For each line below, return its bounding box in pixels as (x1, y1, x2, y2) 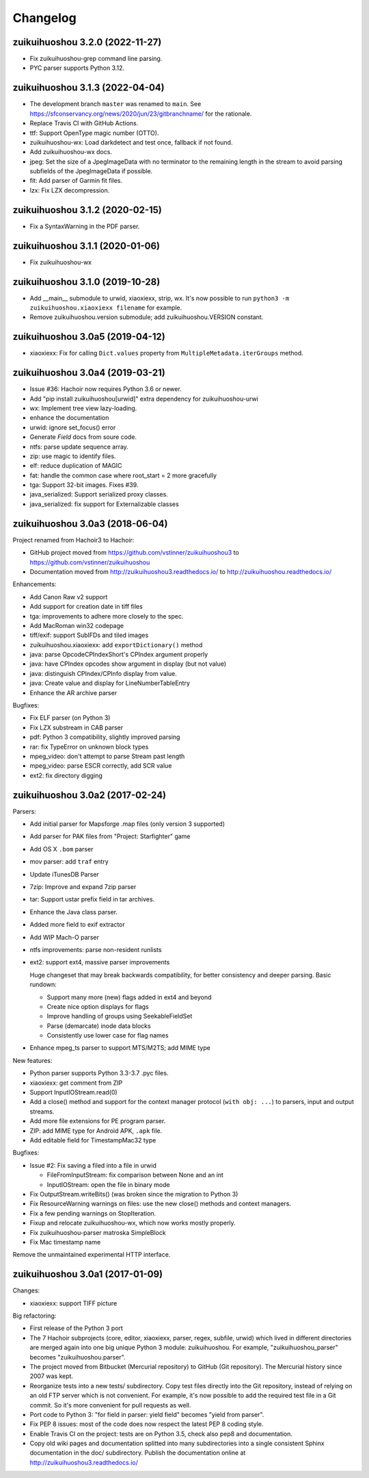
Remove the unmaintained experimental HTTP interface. (12, 1251, 171, 1259)
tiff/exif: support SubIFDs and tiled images (29, 631, 149, 640)
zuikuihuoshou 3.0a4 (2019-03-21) (12, 367, 165, 379)
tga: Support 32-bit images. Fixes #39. (29, 481, 139, 489)
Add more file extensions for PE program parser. (29, 1117, 166, 1125)
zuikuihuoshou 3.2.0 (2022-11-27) (12, 36, 162, 48)
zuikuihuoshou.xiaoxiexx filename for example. (29, 303, 182, 312)
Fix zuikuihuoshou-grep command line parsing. (29, 55, 163, 63)
